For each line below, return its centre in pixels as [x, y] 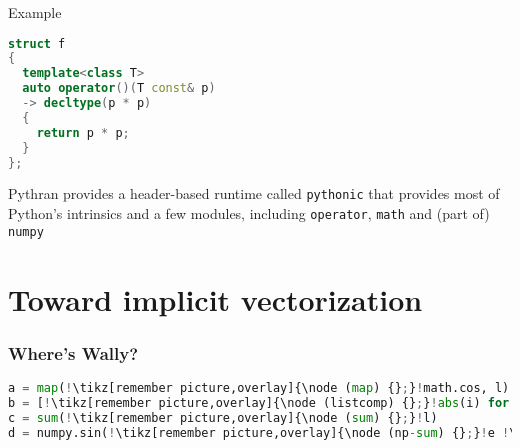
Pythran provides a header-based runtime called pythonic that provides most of [254, 193]
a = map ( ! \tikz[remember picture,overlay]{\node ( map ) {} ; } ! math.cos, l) [259, 388]
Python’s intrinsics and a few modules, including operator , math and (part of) [249, 213]
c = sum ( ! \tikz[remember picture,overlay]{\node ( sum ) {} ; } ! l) [223, 417]
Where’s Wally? [73, 352]
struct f [37, 43]
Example [35, 12]
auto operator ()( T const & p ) [119, 88]
